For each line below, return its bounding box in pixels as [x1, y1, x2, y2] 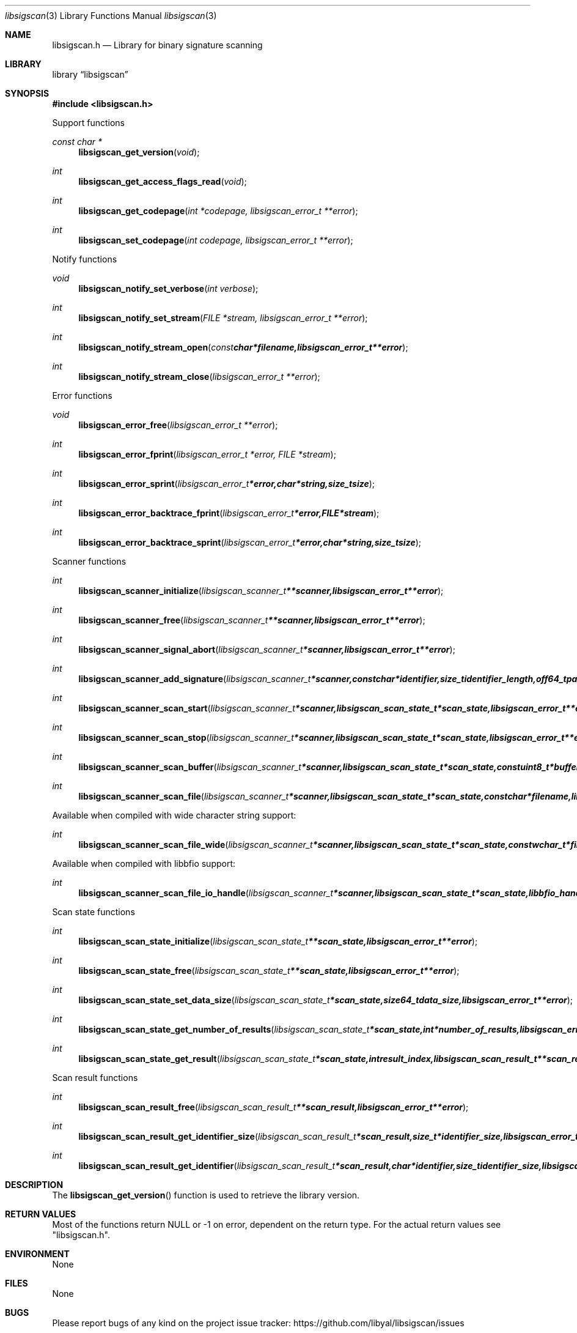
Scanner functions [52, 556, 127, 566]
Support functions [52, 117, 125, 128]
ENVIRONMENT [5, 1249, 70, 1259]
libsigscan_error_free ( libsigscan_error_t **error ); [78, 420, 278, 430]
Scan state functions [52, 907, 135, 917]
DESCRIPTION [5, 1179, 64, 1190]
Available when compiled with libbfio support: [52, 858, 236, 869]
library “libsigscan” [52, 69, 128, 80]
